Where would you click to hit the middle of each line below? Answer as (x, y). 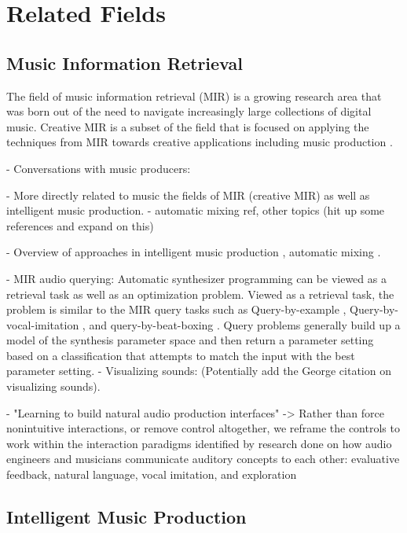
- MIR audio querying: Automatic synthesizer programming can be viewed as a (196, 278)
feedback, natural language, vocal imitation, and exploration (152, 474)
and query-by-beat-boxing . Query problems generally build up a (245, 324)
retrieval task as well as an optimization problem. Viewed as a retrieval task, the (200, 294)
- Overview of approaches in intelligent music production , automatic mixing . (194, 252)
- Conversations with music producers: (99, 168)
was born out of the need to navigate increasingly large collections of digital (189, 111)
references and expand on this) (80, 225)
